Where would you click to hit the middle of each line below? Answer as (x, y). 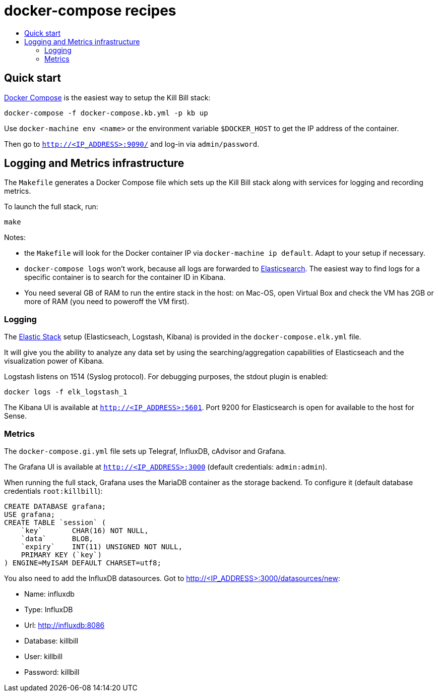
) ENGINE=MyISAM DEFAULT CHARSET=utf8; (83, 563)
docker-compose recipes (90, 11)
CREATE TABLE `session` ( (55, 522)
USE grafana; (30, 514)
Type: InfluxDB (49, 609)
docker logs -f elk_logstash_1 (66, 392)
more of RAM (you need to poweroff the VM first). (107, 302)
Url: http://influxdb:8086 (65, 625)
